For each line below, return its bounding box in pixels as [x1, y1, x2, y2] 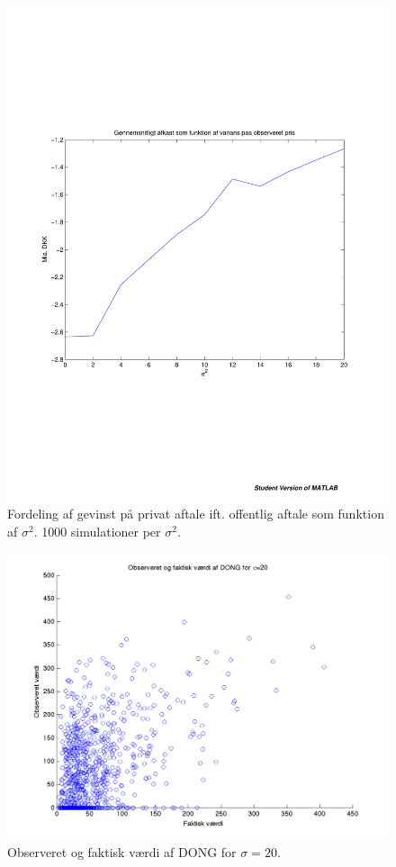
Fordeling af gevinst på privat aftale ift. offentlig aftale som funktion [7, 504, 384, 523]
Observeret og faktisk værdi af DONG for [7, 842, 237, 861]
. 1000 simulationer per [33, 522, 161, 541]
